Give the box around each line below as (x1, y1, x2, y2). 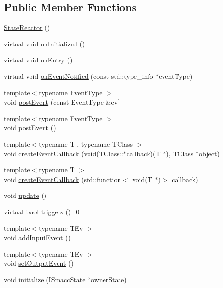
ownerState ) (91, 274, 127, 284)
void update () (4, 190, 47, 200)
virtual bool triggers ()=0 (4, 206, 80, 216)
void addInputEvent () (4, 232, 71, 243)
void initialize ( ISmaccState (4, 274, 86, 284)
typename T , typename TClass (39, 138, 133, 149)
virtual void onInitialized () (4, 38, 85, 48)
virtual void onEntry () (4, 55, 73, 65)
